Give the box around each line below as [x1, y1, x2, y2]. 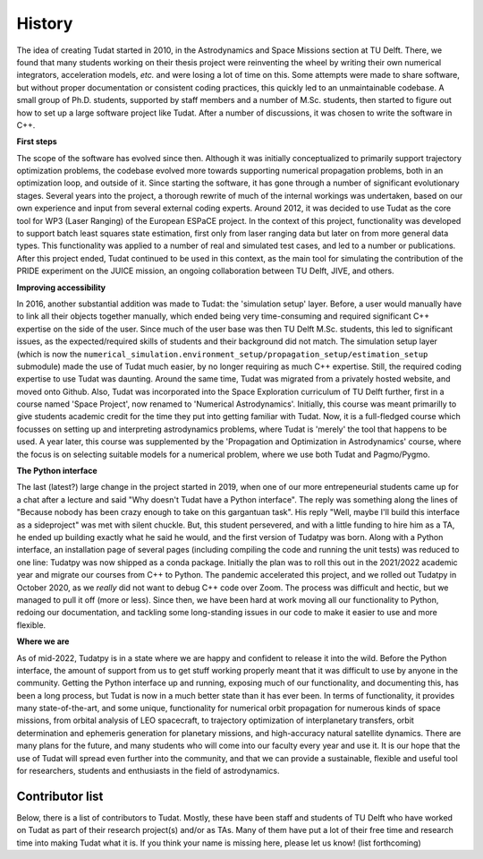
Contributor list [16, 788, 104, 803]
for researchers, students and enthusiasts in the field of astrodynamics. [16, 766, 280, 777]
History [16, 13, 73, 33]
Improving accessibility [16, 282, 106, 293]
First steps [16, 136, 57, 147]
